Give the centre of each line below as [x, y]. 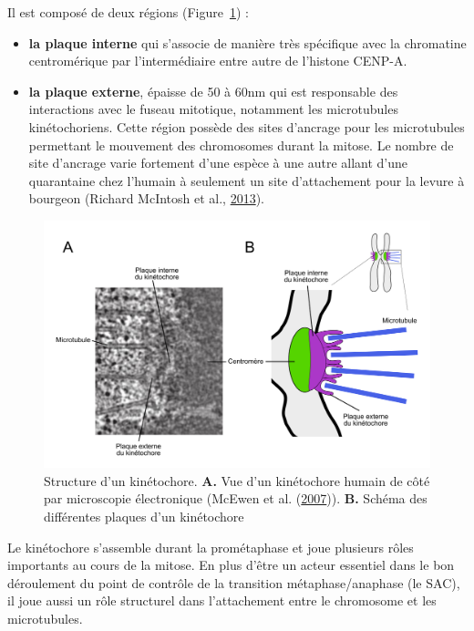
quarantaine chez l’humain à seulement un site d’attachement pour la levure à [247, 180]
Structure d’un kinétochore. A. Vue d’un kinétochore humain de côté [237, 480]
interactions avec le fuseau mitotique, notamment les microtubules [213, 109]
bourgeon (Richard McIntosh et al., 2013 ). [147, 198]
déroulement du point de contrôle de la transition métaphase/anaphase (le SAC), [234, 582]
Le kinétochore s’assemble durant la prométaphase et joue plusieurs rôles [211, 547]
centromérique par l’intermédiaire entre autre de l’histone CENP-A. [218, 61]
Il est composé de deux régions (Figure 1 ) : [128, 12]
